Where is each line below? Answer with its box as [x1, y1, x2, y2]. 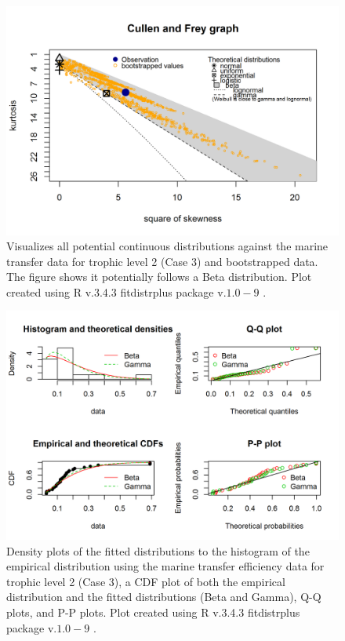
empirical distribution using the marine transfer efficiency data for [6, 558, 325, 574]
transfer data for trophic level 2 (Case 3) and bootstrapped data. [6, 253, 318, 269]
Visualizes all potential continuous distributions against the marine [6, 238, 329, 254]
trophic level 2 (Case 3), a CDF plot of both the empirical [6, 573, 285, 589]
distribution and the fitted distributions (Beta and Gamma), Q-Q [6, 588, 321, 605]
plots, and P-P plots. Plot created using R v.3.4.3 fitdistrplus [6, 603, 300, 620]
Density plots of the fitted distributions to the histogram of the [6, 542, 310, 559]
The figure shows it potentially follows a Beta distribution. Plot [6, 268, 312, 285]
